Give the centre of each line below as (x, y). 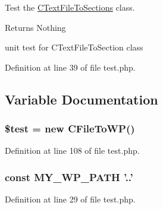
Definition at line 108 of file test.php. (72, 151)
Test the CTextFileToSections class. (70, 7)
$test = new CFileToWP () (70, 129)
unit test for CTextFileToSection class (74, 47)
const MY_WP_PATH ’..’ (69, 177)
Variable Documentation (81, 99)
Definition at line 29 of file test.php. (70, 199)
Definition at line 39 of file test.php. (70, 67)
